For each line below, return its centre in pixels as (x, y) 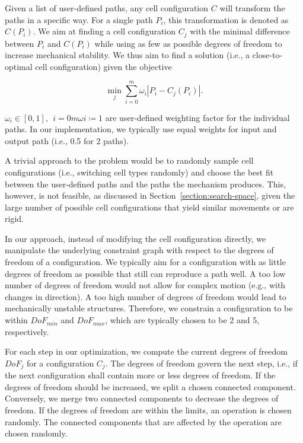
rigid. (14, 219)
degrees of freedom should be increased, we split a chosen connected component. (150, 386)
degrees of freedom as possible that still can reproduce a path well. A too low (145, 273)
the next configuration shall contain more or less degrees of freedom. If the (140, 375)
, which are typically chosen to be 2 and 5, (182, 320)
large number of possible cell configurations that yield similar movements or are (149, 207)
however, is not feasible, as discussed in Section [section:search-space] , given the (150, 195)
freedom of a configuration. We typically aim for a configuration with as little (145, 262)
